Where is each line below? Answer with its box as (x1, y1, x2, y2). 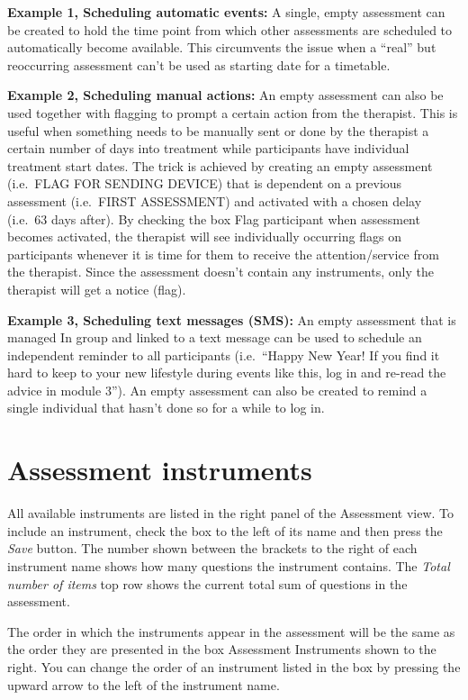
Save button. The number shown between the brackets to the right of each (7, 539, 418, 558)
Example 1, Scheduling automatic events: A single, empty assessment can (7, 3, 445, 21)
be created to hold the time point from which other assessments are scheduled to (7, 20, 453, 39)
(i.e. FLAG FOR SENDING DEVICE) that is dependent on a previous (7, 174, 402, 193)
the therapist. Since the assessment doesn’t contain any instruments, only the (7, 262, 434, 281)
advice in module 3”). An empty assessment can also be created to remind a (7, 380, 427, 399)
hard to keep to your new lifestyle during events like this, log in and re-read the (7, 363, 446, 382)
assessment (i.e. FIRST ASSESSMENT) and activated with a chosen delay (7, 191, 422, 210)
